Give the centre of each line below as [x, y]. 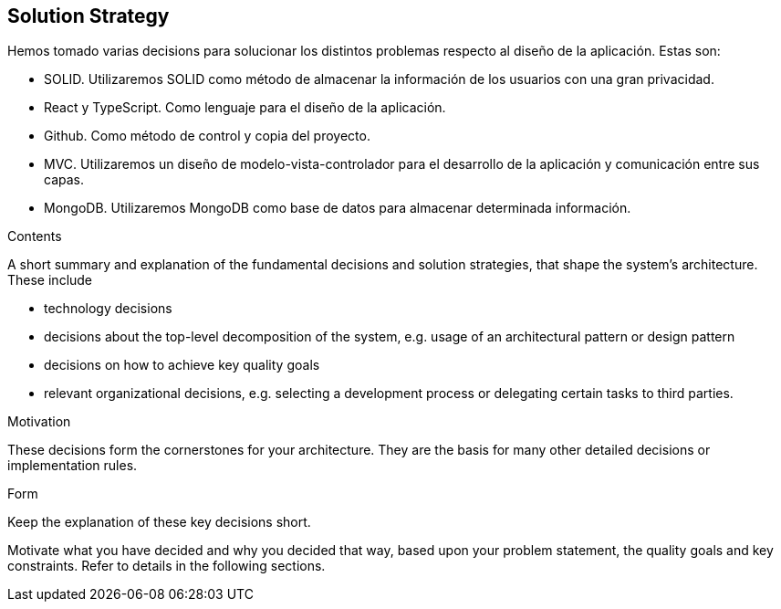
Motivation [39, 422]
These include [50, 280]
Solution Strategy [89, 16]
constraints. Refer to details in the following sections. [167, 566]
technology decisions [108, 309]
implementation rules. [73, 466]
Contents [35, 236]
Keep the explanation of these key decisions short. [159, 522]
